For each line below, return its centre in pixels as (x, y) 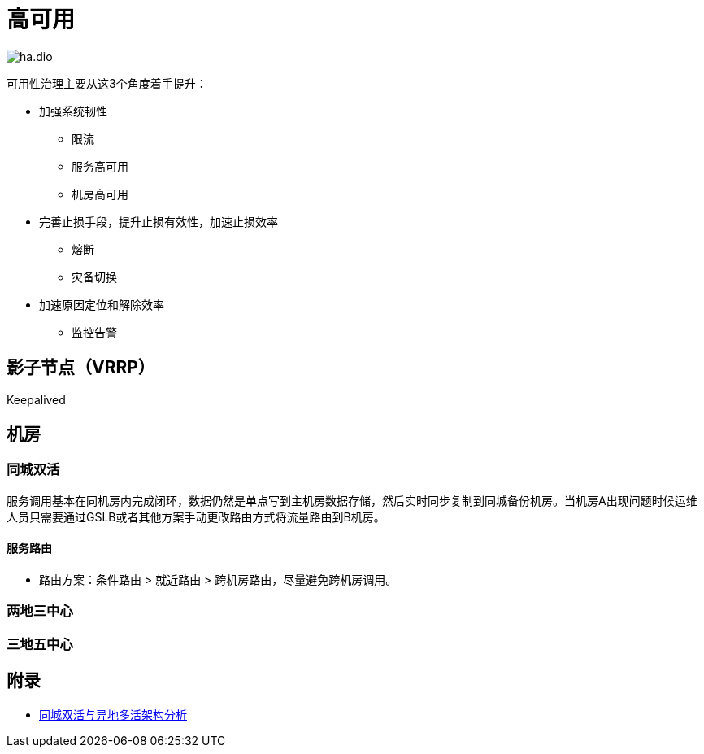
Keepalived (36, 399)
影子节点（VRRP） (81, 368)
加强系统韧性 (73, 111)
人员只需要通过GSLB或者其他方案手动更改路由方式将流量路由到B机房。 (196, 516)
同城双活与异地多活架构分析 (113, 714)
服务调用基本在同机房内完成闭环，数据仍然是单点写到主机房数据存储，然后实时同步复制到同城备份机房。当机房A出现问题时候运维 (352, 500)
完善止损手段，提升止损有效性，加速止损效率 (159, 221)
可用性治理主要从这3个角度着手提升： (107, 83)
